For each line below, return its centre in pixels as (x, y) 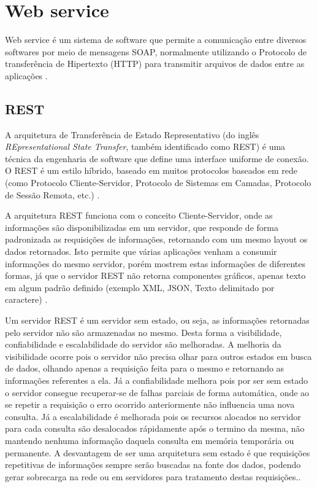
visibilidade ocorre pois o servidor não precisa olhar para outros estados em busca (158, 356)
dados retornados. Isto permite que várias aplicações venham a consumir (141, 251)
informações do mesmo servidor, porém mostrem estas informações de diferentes (155, 263)
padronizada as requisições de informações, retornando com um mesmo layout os (156, 239)
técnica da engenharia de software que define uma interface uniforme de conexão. (157, 158)
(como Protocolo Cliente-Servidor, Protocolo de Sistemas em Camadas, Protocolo (158, 183)
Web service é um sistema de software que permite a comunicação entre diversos (156, 40)
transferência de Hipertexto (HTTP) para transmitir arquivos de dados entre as (155, 64)
